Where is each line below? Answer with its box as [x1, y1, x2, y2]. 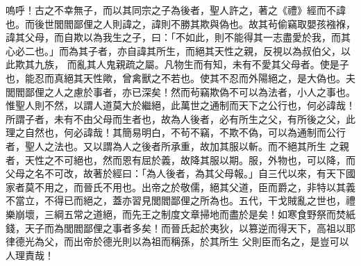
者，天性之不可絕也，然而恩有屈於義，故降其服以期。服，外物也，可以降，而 [6, 152, 355, 167]
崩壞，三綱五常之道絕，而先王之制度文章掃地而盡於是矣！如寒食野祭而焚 [15, 206, 346, 221]
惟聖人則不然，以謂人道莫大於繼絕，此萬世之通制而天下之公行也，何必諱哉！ [6, 98, 355, 113]
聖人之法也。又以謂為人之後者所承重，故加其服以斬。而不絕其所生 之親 [24, 138, 349, 153]
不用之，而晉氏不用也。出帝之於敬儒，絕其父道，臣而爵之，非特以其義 [34, 179, 355, 194]
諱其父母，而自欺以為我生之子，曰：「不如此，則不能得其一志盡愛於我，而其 [6, 30, 351, 44]
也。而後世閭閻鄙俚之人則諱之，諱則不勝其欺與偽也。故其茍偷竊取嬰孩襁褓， [6, 16, 355, 31]
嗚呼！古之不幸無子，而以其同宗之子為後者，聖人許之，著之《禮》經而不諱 [6, 3, 346, 17]
